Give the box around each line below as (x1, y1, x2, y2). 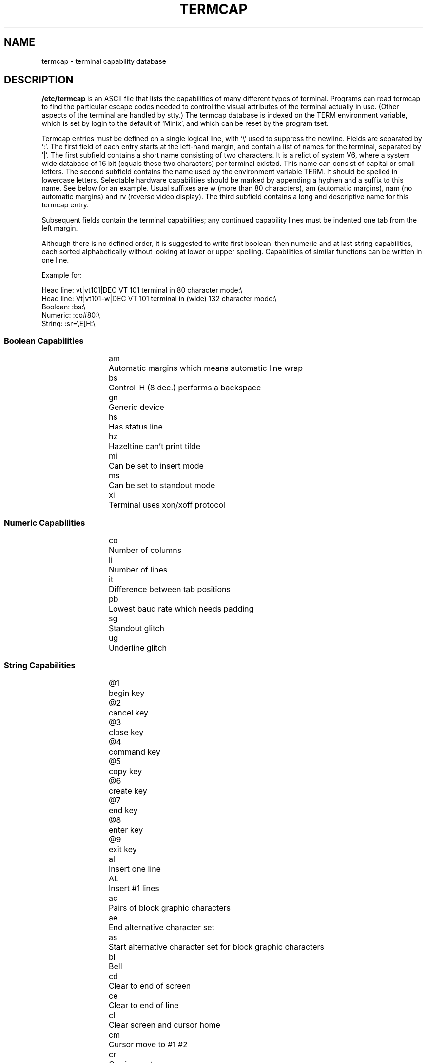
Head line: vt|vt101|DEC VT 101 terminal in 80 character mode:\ (41, 286, 242, 295)
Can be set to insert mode (109, 461, 204, 471)
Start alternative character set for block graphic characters (109, 941, 325, 952)
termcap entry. (41, 201, 89, 209)
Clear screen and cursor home (109, 1020, 220, 1030)
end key (109, 805, 138, 815)
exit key (109, 844, 137, 854)
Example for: (41, 271, 82, 280)
